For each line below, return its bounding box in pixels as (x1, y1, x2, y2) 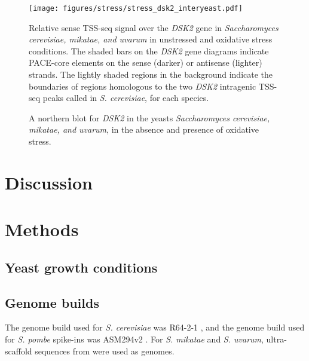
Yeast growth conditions (5, 258, 158, 276)
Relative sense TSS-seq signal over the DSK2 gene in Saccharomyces (29, 21, 279, 33)
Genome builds (5, 293, 99, 311)
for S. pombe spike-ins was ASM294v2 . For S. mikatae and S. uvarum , (5, 332, 264, 345)
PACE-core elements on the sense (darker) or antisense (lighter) (29, 56, 262, 69)
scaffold (5, 344, 32, 357)
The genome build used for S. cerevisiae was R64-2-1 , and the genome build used (5, 321, 305, 334)
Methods (5, 217, 79, 241)
